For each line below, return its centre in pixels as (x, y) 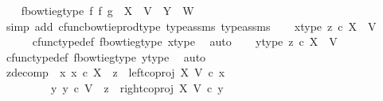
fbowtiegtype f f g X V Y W (107, 10)
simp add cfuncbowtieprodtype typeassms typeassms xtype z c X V (191, 26)
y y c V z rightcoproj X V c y (137, 87)
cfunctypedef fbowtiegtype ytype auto (106, 56)
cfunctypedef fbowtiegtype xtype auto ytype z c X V (185, 41)
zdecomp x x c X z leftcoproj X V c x (115, 72)
